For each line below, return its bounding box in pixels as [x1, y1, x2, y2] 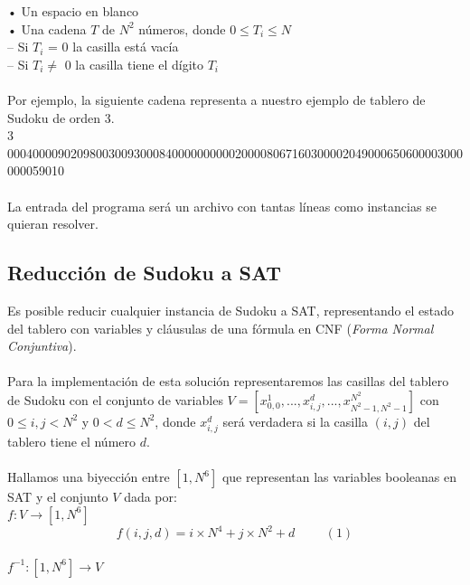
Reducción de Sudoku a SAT [7, 259, 282, 287]
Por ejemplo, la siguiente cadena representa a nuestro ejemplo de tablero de [7, 90, 426, 109]
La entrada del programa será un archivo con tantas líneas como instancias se [7, 196, 437, 215]
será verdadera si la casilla [222, 411, 368, 430]
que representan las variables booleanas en [221, 467, 456, 486]
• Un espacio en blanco [7, 2, 139, 20]
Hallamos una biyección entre [7, 467, 170, 486]
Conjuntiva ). [7, 336, 77, 355]
